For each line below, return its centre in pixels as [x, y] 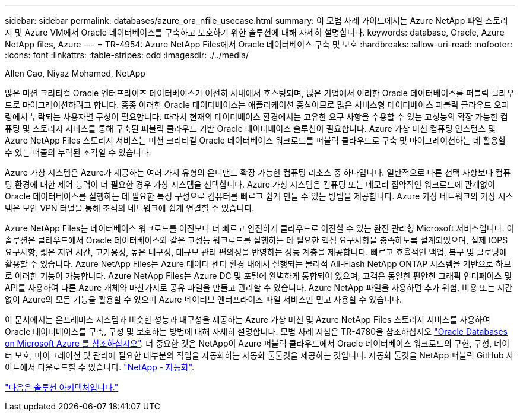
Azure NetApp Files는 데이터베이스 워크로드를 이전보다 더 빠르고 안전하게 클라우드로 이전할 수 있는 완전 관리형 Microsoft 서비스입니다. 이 [260, 228]
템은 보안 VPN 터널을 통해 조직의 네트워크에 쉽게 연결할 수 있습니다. [130, 208]
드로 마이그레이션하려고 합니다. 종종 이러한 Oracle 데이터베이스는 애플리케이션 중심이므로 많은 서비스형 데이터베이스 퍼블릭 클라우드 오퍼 [257, 105]
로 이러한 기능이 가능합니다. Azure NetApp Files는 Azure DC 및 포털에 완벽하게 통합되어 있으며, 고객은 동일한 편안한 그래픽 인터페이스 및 [259, 276]
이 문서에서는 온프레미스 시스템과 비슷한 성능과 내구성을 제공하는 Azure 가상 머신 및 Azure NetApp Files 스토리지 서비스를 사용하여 [248, 320]
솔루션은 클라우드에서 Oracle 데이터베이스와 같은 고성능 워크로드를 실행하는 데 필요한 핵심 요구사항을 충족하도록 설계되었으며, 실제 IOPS [256, 240]
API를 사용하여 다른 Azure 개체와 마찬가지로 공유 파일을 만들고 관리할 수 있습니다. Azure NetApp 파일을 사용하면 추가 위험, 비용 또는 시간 [259, 288]
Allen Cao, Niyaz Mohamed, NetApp [75, 73]
